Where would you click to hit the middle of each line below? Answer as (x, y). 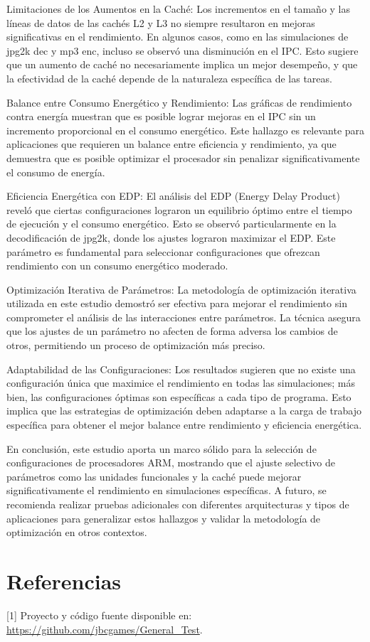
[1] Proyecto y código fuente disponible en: (99, 615)
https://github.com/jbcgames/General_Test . (105, 629)
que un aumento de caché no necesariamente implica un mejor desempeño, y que (182, 64)
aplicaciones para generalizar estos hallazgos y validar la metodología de (164, 518)
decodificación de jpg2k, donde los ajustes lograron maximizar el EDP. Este (171, 237)
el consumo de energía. (56, 172)
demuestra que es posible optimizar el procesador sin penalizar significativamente (183, 157)
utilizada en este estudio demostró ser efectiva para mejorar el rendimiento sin (177, 303)
